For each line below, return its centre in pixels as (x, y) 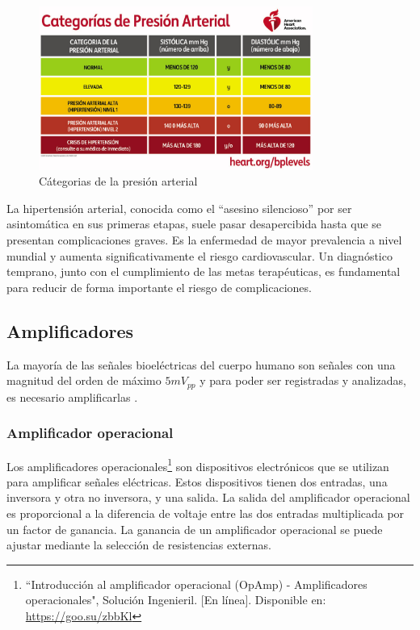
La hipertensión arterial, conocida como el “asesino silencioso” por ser (179, 208)
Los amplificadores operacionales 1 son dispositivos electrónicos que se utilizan (198, 465)
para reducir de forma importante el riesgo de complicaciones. (159, 287)
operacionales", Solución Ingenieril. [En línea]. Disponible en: (176, 600)
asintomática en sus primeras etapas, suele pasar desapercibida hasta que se (194, 224)
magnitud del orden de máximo (84, 380)
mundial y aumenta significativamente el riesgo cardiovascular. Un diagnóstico (199, 255)
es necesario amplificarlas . (72, 396)
